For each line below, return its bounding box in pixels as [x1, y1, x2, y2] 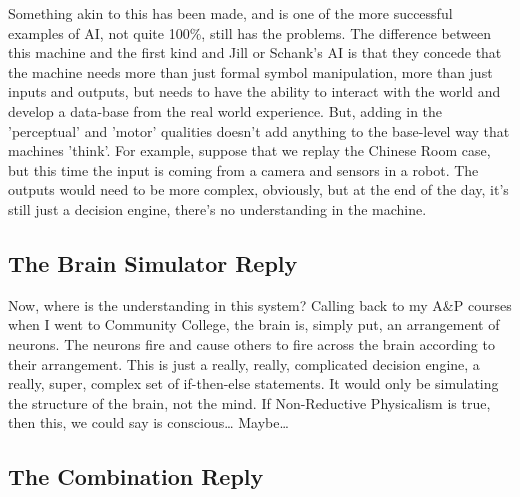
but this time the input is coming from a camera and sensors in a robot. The [8, 159, 479, 180]
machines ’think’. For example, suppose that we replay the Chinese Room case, [8, 140, 491, 161]
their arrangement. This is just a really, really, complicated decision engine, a [8, 353, 480, 374]
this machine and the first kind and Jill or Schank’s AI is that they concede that [8, 42, 502, 63]
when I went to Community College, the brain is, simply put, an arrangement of [8, 314, 500, 335]
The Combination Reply [8, 461, 264, 492]
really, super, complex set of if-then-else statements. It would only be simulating [8, 373, 499, 394]
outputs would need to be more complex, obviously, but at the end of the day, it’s [8, 179, 509, 200]
